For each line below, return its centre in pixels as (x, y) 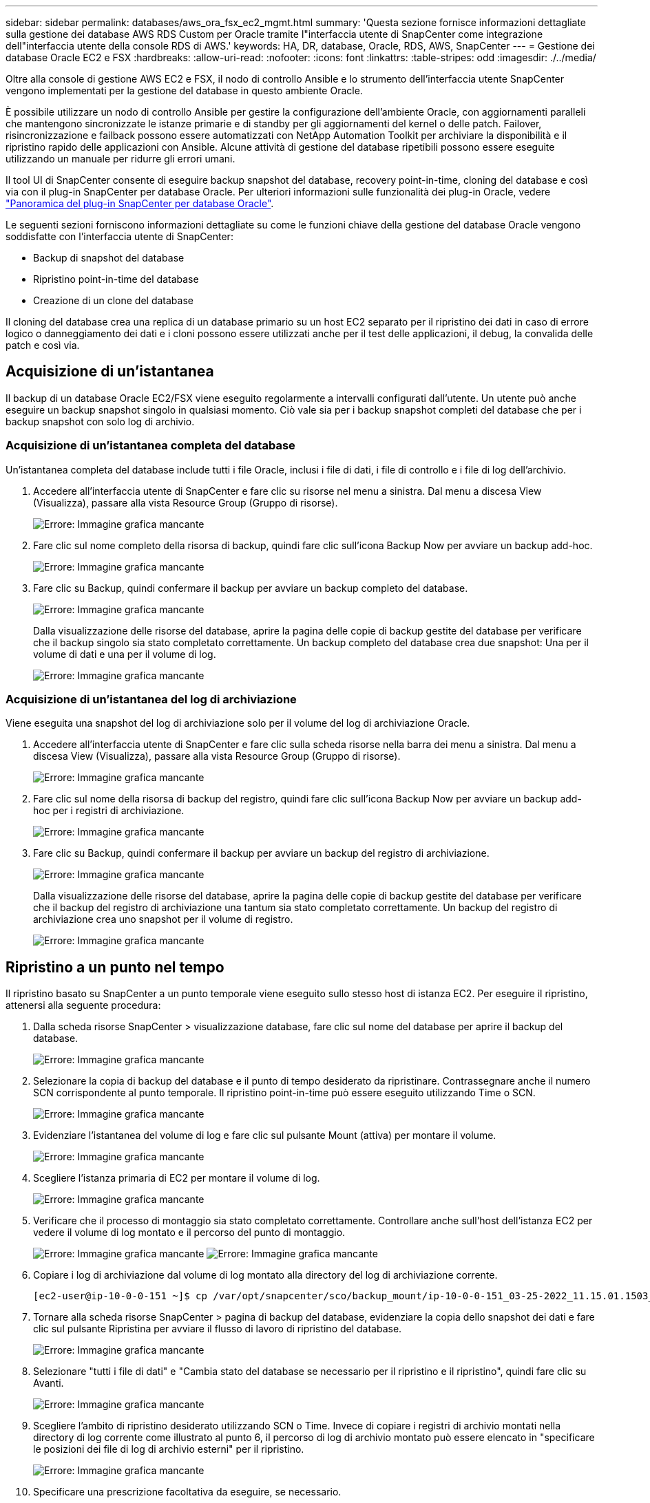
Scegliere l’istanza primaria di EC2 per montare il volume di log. (177, 1178)
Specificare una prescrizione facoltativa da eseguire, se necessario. (187, 1492)
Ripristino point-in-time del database (116, 279)
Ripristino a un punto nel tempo (115, 967)
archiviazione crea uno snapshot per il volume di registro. (163, 919)
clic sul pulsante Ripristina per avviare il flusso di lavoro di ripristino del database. (218, 1329)
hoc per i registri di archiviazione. (109, 811)
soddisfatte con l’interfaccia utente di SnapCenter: (119, 236)
